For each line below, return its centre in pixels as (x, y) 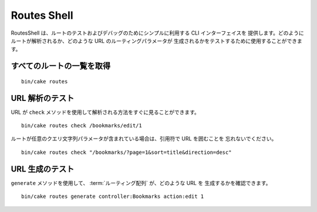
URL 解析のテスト (43, 98)
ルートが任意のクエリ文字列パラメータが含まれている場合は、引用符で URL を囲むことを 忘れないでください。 (144, 139)
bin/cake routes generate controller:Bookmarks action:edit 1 (113, 196)
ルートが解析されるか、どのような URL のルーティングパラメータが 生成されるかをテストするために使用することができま (156, 41)
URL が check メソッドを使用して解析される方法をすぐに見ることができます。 (105, 112)
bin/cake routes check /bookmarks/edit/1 (82, 126)
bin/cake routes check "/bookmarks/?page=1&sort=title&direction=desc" (127, 152)
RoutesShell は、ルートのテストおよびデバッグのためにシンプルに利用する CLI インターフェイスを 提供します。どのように (158, 33)
